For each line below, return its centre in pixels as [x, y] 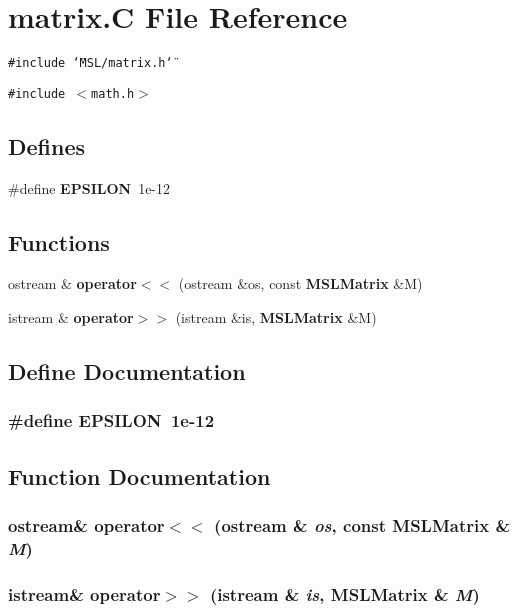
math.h [113, 93]
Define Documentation [127, 371]
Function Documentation [139, 475]
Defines [47, 145]
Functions [59, 241]
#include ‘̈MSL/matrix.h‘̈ [90, 63]
